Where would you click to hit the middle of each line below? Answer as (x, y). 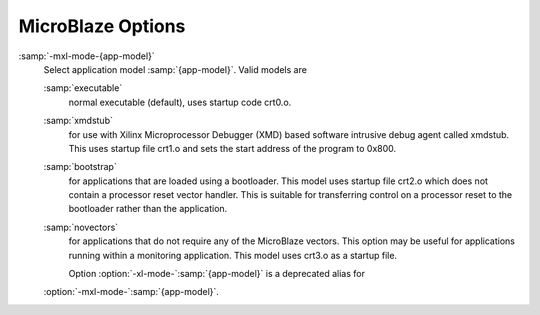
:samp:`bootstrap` (80, 167)
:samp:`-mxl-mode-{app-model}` (86, 56)
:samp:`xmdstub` (78, 121)
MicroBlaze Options (102, 26)
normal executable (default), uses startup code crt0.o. (180, 102)
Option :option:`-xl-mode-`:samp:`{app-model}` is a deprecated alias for (216, 274)
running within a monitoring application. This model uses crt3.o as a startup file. (233, 255)
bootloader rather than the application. (148, 209)
